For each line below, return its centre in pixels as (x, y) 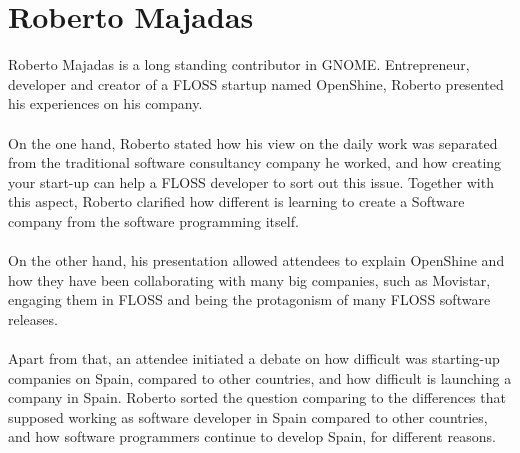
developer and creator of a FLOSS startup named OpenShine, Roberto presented (256, 83)
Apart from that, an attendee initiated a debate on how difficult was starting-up (254, 358)
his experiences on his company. (105, 103)
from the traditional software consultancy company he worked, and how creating (255, 162)
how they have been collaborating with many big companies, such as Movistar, (249, 279)
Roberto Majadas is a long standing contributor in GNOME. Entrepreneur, (239, 64)
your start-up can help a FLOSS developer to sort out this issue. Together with (251, 181)
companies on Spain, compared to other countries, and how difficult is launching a (260, 377)
